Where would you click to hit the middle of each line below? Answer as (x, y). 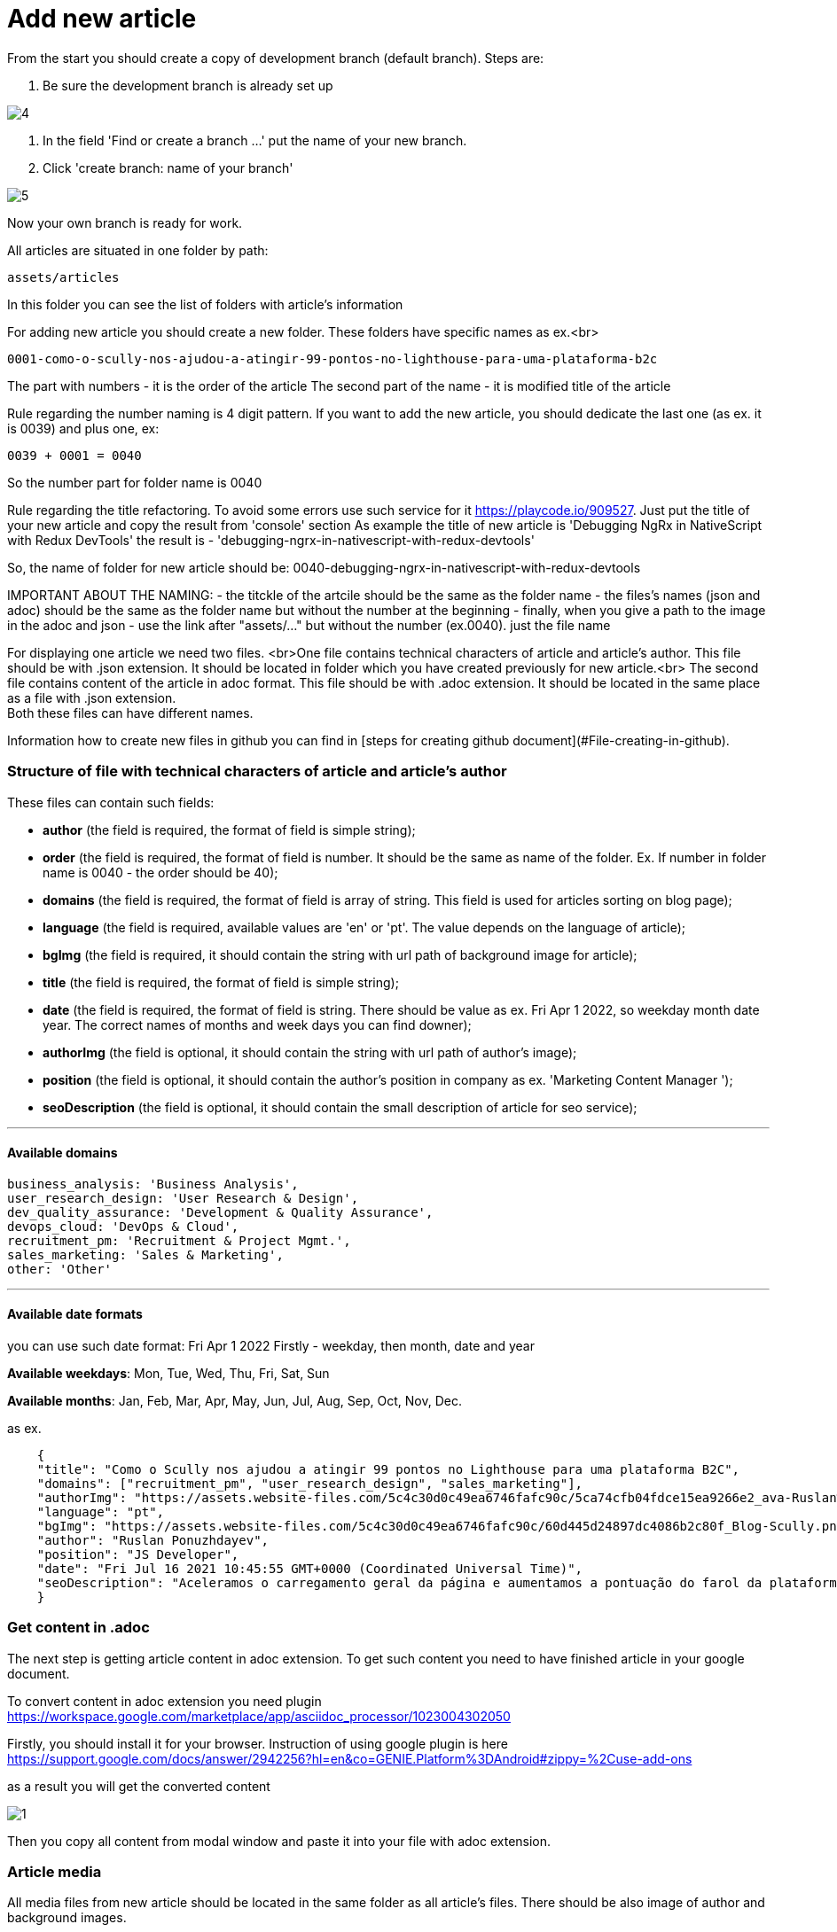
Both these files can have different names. (130, 713)
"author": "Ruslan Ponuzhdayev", (153, 1540)
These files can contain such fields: (111, 802)
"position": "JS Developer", (138, 1554)
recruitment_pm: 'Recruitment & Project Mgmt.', (179, 1240)
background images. (67, 1918)
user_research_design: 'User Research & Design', (183, 1198)
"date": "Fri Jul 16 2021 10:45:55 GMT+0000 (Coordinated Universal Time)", (310, 1568)
